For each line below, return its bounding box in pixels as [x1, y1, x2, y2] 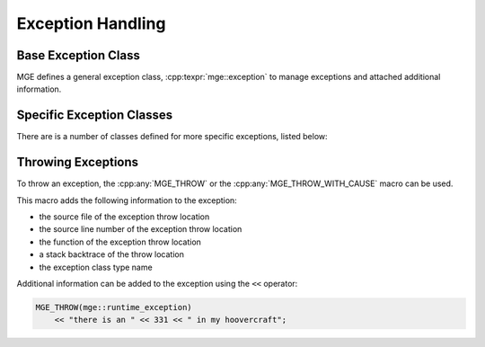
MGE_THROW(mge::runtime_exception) [35, 302, 192, 312]
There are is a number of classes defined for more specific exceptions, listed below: [16, 131, 328, 142]
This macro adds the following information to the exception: [16, 194, 237, 206]
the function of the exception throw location [39, 236, 202, 247]
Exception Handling [16, 13, 166, 33]
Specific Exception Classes [16, 108, 173, 123]
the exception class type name [39, 262, 153, 272]
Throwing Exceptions [16, 155, 139, 170]
